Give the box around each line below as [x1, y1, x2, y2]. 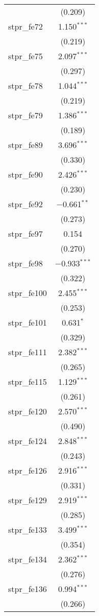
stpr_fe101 [8, 316, 47, 328]
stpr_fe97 [8, 228, 43, 239]
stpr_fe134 [8, 553, 47, 565]
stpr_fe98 [8, 257, 43, 269]
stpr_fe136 [8, 583, 47, 595]
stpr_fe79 [8, 109, 43, 121]
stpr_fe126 [8, 464, 47, 476]
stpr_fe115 [8, 376, 47, 387]
